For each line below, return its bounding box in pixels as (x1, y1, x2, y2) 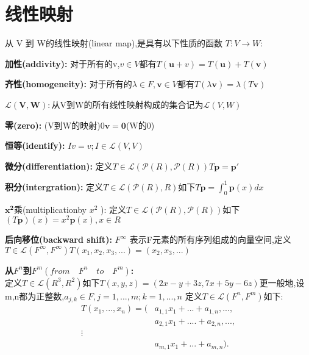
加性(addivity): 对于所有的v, (5, 57, 120, 70)
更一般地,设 (259, 276, 305, 289)
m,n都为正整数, (5, 289, 65, 302)
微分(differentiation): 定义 (5, 159, 113, 172)
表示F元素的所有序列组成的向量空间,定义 (129, 233, 291, 246)
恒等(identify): (5, 139, 65, 152)
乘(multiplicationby (13, 203, 87, 215)
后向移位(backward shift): (5, 233, 112, 246)
